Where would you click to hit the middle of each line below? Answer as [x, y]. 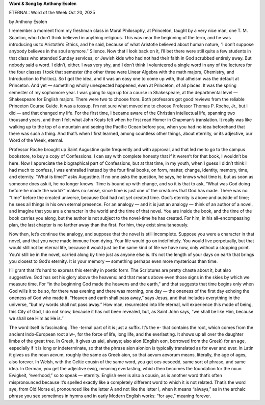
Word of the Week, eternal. [36, 140]
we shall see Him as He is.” [36, 318]
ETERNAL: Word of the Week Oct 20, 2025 [52, 13]
